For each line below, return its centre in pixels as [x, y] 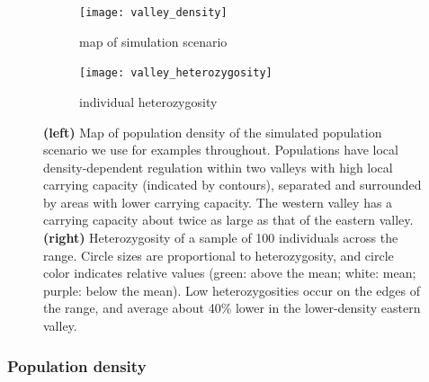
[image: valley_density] [153, 13]
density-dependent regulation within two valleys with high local [218, 167]
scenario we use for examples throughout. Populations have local [221, 150]
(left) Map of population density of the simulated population [213, 132]
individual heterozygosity [148, 101]
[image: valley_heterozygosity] [176, 73]
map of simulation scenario [153, 41]
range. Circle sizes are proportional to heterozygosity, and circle [219, 255]
